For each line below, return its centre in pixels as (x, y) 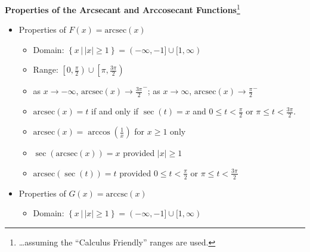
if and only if (115, 111)
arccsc (117, 194)
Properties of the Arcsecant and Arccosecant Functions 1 (123, 9)
